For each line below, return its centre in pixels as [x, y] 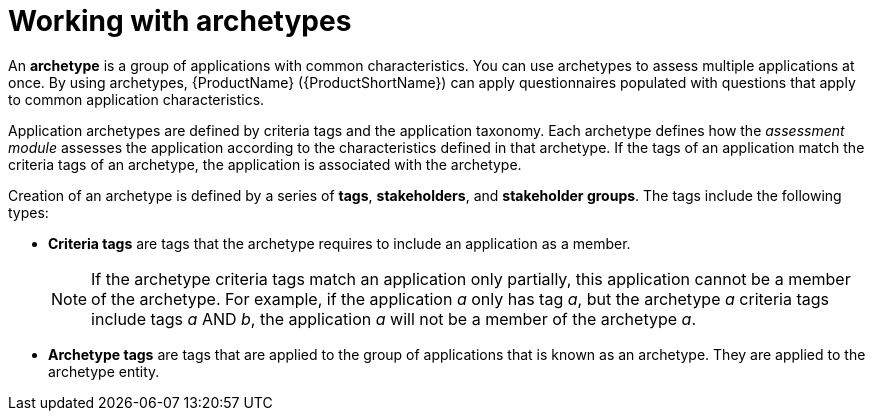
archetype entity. [104, 371]
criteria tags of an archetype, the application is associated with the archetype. [265, 164]
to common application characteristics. [136, 99]
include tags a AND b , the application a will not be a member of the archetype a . [393, 318]
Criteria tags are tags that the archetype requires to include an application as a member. [339, 243]
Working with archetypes [180, 21]
